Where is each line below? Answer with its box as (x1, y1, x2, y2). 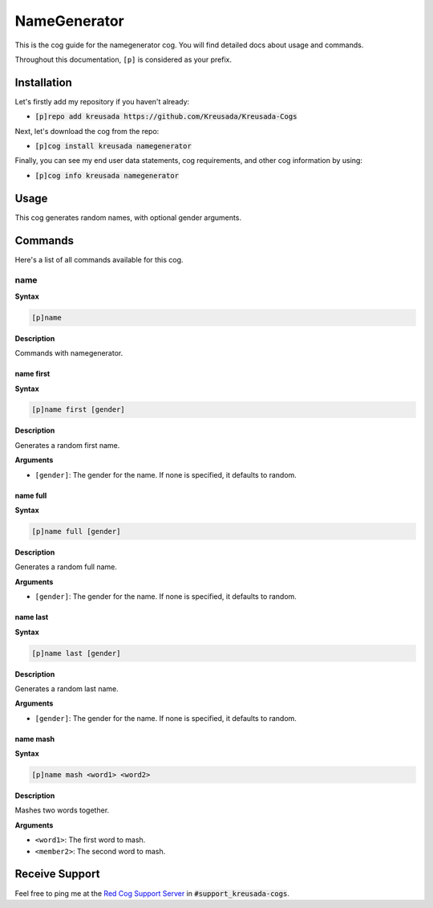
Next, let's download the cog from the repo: (14, 126, 160, 136)
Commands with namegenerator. (14, 348, 123, 358)
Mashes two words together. (14, 805, 110, 815)
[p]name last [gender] (31, 649, 121, 658)
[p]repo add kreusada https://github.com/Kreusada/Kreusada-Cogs (34, 112, 297, 121)
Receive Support (14, 867, 100, 881)
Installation (14, 75, 72, 89)
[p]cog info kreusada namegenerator (34, 171, 180, 180)
